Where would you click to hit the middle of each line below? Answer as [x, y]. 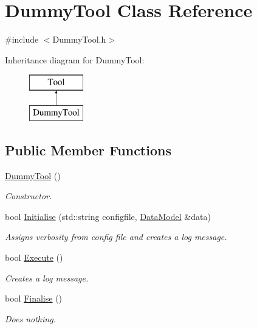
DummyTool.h [79, 39]
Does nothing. [30, 318]
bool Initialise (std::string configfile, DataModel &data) [108, 216]
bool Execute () [34, 257]
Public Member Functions [88, 150]
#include [22, 39]
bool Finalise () [34, 298]
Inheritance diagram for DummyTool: [75, 59]
